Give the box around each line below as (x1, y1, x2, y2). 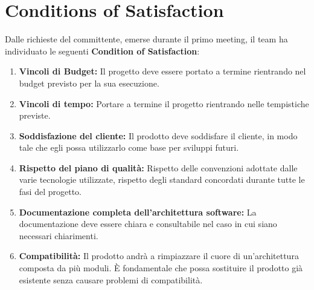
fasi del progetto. (19, 185, 82, 198)
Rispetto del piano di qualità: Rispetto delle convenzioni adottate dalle (19, 161, 298, 174)
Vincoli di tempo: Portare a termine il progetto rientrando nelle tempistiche (19, 97, 309, 110)
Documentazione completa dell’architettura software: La (19, 205, 257, 218)
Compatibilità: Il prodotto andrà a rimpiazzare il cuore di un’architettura (19, 249, 299, 262)
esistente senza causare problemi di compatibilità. (19, 273, 203, 286)
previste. (19, 109, 51, 122)
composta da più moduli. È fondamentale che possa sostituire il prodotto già (19, 262, 303, 274)
